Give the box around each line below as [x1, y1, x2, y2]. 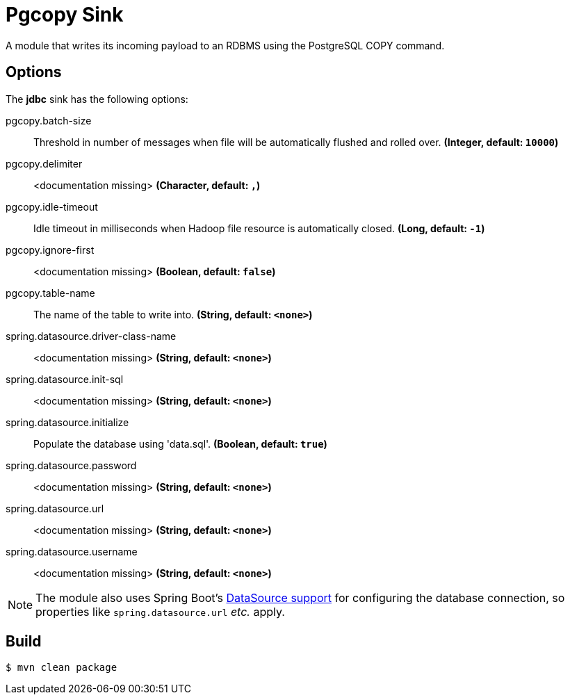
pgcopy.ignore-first [6, 243, 95, 256]
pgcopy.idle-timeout [6, 200, 98, 213]
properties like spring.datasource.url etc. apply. [35, 604, 285, 619]
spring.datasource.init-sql [6, 373, 124, 385]
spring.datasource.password [6, 459, 137, 471]
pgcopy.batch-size [6, 114, 92, 127]
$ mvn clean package [6, 662, 117, 674]
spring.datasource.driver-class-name [6, 329, 177, 342]
